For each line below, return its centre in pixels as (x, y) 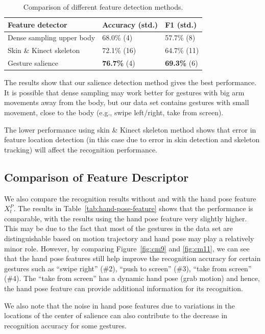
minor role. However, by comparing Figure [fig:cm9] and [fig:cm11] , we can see (127, 248)
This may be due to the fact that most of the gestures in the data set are (119, 228)
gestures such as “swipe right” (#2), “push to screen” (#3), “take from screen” (128, 268)
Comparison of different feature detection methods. (103, 7)
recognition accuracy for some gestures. (65, 325)
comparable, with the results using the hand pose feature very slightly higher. (126, 218)
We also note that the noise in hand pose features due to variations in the (119, 305)
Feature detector (38, 24)
